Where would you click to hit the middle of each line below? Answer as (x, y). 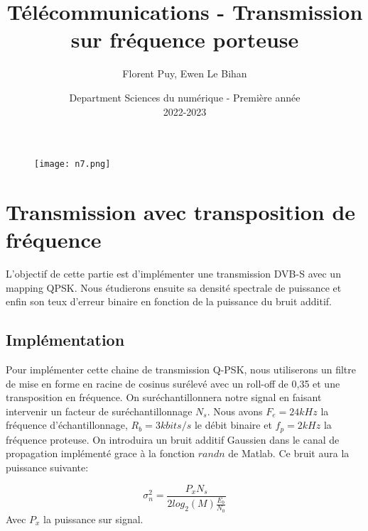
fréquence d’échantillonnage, (67, 425)
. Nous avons (235, 411)
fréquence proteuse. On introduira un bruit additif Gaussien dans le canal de (173, 439)
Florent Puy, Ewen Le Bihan (185, 73)
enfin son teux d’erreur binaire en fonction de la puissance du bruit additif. (169, 301)
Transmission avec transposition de (181, 211)
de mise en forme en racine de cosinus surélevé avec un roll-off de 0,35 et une (173, 383)
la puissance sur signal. (93, 519)
